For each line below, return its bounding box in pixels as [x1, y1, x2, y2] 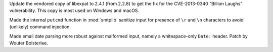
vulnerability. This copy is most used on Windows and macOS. [9, 7, 140, 13]
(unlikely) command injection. [9, 24, 71, 30]
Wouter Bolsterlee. [9, 40, 48, 46]
